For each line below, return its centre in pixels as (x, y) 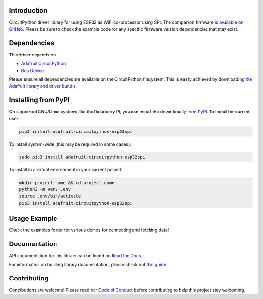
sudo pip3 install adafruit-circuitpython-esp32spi (82, 157)
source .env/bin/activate (50, 196)
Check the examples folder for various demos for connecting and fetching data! (89, 230)
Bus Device (33, 70)
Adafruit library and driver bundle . (43, 86)
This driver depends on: (33, 55)
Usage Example (33, 218)
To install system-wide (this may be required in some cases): (70, 144)
